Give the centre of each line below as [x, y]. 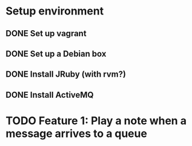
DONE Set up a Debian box [56, 53]
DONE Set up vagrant [46, 33]
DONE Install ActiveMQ [50, 95]
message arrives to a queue [76, 133]
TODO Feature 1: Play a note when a [96, 120]
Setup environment [55, 11]
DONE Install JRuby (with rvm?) [66, 75]
